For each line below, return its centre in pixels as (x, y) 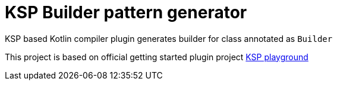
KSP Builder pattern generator (126, 12)
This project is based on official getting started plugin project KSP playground (157, 57)
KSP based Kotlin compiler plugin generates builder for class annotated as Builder (169, 38)
